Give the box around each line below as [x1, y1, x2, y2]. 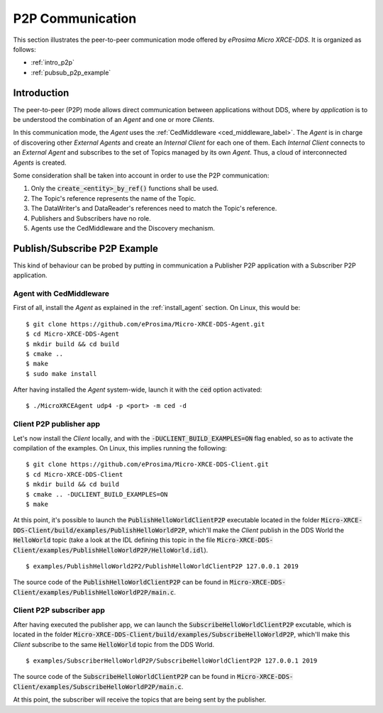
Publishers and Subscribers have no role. [30, 214, 152, 223]
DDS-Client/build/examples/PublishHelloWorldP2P [13, 526, 186, 534]
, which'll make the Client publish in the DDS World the [184, 526, 344, 534]
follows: [13, 45, 36, 53]
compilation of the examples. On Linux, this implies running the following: [13, 444, 227, 453]
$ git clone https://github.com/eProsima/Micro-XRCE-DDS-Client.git [26, 460, 269, 468]
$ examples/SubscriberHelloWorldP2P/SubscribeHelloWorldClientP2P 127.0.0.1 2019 [26, 657, 318, 665]
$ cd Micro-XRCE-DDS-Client [26, 470, 123, 478]
